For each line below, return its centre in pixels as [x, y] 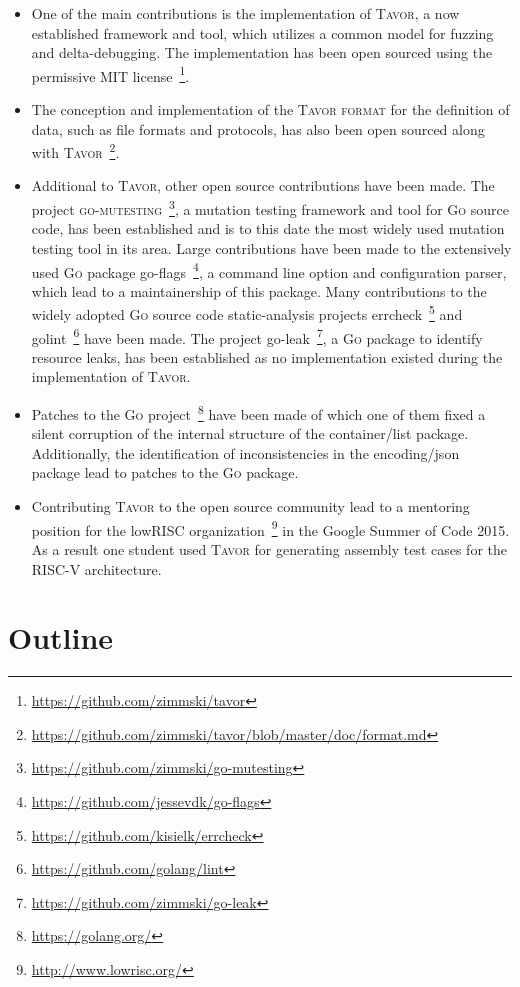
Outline [61, 637]
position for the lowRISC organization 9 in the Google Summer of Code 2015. [270, 528]
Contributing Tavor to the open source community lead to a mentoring [250, 506]
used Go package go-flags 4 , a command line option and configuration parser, [269, 270]
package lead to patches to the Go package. [165, 472]
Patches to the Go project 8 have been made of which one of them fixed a [258, 412]
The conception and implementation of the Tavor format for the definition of [270, 109]
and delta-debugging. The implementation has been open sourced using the [262, 52]
